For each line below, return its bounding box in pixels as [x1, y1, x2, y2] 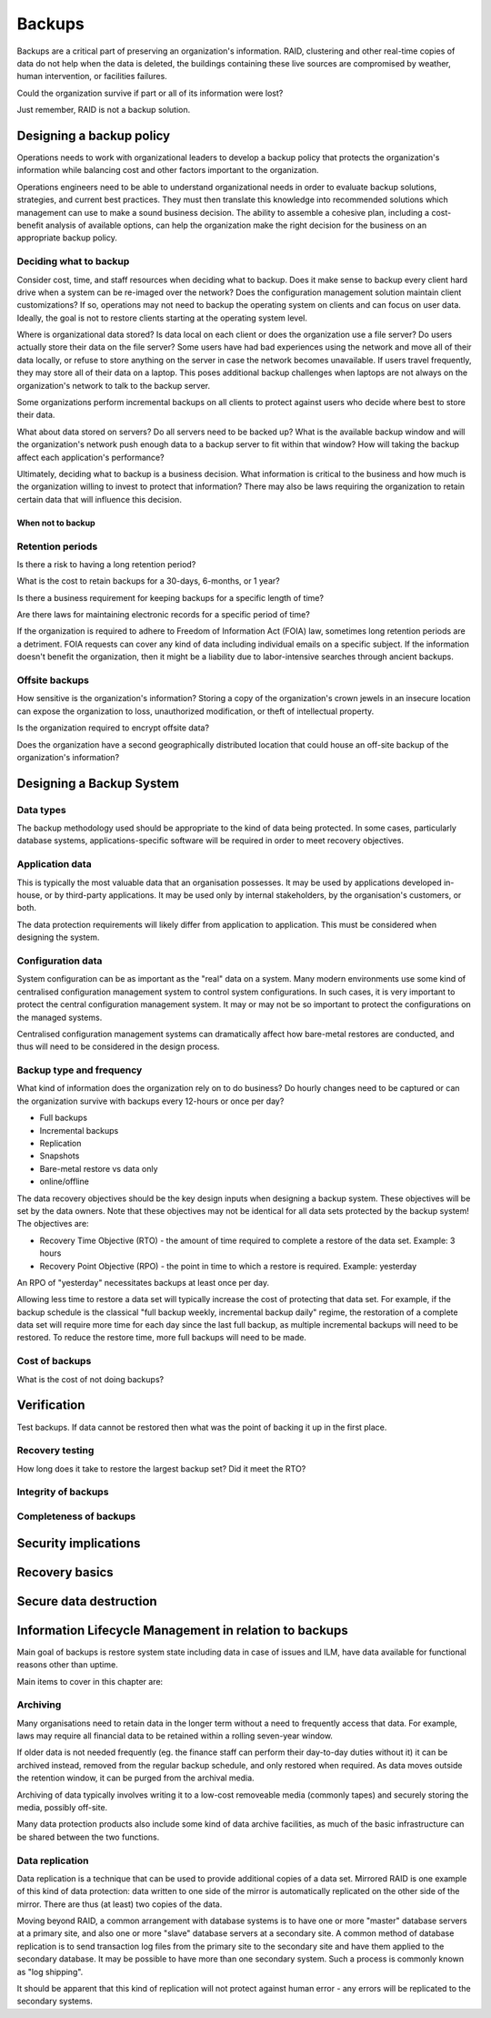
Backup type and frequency [16, 1064, 143, 1076]
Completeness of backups [16, 1510, 136, 1523]
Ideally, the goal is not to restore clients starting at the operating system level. [16, 312, 308, 323]
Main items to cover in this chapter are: [16, 1676, 164, 1687]
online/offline [39, 1176, 90, 1187]
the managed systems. [16, 1012, 103, 1023]
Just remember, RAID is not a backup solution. [16, 105, 191, 116]
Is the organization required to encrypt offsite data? [16, 722, 209, 733]
